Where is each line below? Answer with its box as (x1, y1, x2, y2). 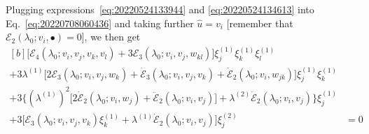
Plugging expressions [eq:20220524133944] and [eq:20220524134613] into (6, 2, 314, 16)
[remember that (226, 15, 293, 30)
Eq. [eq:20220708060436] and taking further (6, 15, 194, 30)
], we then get (81, 29, 141, 44)
